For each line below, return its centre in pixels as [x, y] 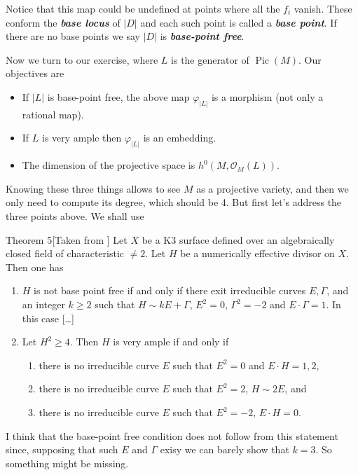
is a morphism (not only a [267, 96]
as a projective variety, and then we [273, 188]
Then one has [35, 267]
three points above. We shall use [75, 216]
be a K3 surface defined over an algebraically [238, 239]
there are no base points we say [73, 36]
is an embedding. [180, 138]
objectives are [35, 73]
